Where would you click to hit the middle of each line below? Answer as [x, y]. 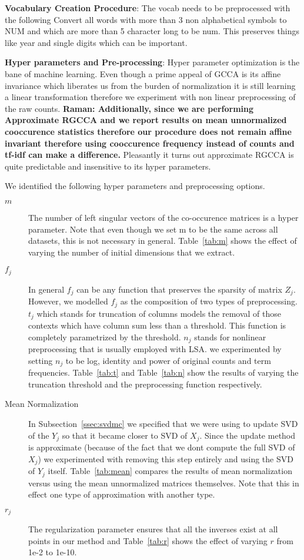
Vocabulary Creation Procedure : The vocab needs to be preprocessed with [148, 8]
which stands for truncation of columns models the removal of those [159, 313]
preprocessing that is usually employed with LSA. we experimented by [155, 349]
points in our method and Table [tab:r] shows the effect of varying [148, 540]
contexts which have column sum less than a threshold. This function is [157, 325]
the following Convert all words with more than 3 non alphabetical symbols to [146, 19]
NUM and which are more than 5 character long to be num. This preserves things [152, 31]
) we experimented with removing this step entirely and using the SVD [166, 458]
